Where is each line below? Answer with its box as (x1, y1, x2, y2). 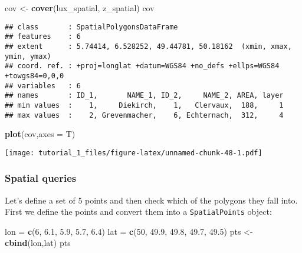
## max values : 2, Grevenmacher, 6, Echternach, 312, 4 (5, 111, 284, 119)
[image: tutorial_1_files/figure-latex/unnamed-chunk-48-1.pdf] (5, 148, 262, 157)
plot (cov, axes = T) (5, 128, 75, 140)
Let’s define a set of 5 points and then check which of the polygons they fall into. (5, 194, 298, 206)
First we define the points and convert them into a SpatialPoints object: (5, 205, 272, 218)
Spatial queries (5, 171, 77, 185)
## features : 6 (5, 32, 81, 41)
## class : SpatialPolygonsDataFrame (5, 22, 178, 31)
